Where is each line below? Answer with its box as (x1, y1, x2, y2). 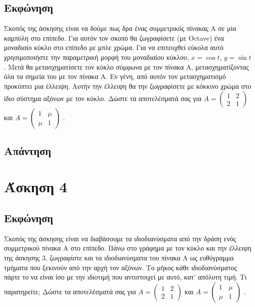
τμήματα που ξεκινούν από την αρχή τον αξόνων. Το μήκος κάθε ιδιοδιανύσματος (4, 262, 237, 272)
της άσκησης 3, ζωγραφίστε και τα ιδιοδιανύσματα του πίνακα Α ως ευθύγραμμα (4, 252, 234, 262)
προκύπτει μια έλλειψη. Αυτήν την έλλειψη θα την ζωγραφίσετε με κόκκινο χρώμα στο (4, 80, 252, 91)
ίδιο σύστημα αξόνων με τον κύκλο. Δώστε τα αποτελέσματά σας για (4, 93, 202, 103)
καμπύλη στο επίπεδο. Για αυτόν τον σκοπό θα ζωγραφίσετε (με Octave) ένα (4, 32, 224, 43)
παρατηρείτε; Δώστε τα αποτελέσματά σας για (4, 286, 136, 296)
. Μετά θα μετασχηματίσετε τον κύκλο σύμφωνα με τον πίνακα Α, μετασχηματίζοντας (4, 61, 249, 72)
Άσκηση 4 (4, 177, 67, 197)
